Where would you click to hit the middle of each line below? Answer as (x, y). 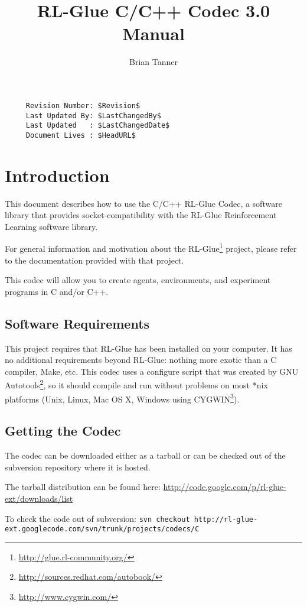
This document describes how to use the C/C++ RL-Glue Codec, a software (143, 203)
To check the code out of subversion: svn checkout (97, 518)
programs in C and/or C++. (57, 291)
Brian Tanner (153, 62)
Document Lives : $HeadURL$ (81, 135)
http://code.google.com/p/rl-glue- (225, 487)
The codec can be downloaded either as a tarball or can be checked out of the (145, 455)
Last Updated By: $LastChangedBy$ (93, 116)
